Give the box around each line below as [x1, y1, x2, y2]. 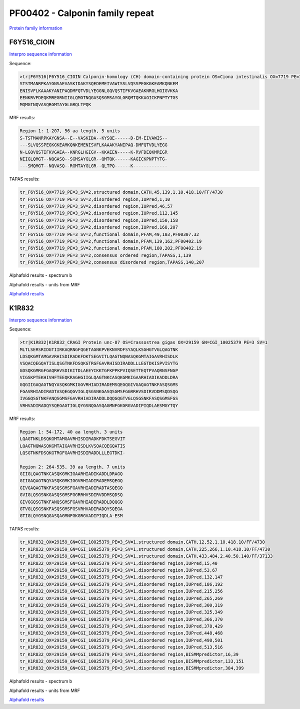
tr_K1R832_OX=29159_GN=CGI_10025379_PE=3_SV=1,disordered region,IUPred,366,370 [19, 616, 223, 622]
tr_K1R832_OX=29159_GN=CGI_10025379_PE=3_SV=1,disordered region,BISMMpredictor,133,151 [19, 658, 244, 664]
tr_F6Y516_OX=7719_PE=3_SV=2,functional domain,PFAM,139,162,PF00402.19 [19, 238, 202, 244]
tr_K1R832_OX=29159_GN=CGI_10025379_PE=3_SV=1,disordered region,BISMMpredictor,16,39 [19, 651, 239, 657]
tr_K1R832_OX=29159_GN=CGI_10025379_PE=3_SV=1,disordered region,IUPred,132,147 [19, 574, 223, 580]
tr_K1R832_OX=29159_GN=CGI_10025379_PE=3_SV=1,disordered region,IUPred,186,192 [19, 581, 223, 587]
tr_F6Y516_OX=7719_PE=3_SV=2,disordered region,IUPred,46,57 [19, 203, 173, 209]
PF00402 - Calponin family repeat [9, 8, 154, 19]
